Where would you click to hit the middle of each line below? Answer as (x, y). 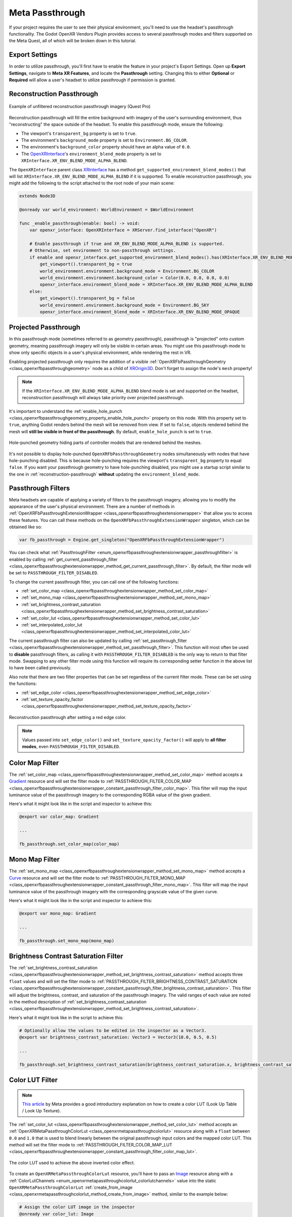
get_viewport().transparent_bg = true (86, 264)
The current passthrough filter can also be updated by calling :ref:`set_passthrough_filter (98, 641)
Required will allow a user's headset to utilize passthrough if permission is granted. (92, 80)
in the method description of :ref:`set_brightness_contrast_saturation (78, 1002)
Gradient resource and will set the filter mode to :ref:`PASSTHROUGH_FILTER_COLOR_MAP (100, 781)
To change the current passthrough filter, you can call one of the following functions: (94, 582)
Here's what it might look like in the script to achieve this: (66, 1017)
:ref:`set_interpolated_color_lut (52, 625)
